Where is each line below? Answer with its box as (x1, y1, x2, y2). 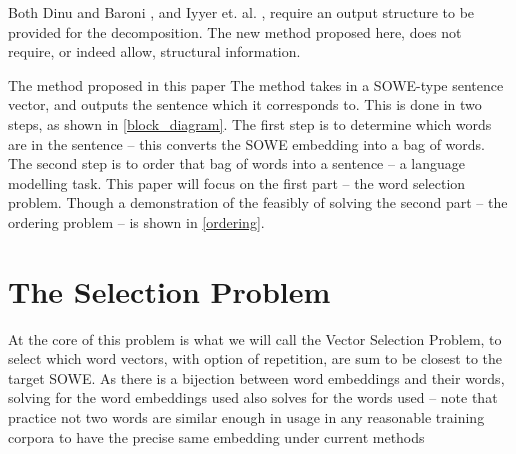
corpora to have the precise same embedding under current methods (8, 426, 425, 447)
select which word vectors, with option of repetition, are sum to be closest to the (8, 348, 502, 369)
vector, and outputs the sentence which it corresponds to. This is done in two (8, 94, 482, 115)
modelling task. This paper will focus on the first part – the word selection (8, 172, 466, 193)
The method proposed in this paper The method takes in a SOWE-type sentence (8, 74, 504, 95)
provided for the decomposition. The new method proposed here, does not (8, 21, 462, 42)
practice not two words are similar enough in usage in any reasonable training (8, 407, 485, 428)
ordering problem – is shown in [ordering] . (8, 211, 265, 232)
